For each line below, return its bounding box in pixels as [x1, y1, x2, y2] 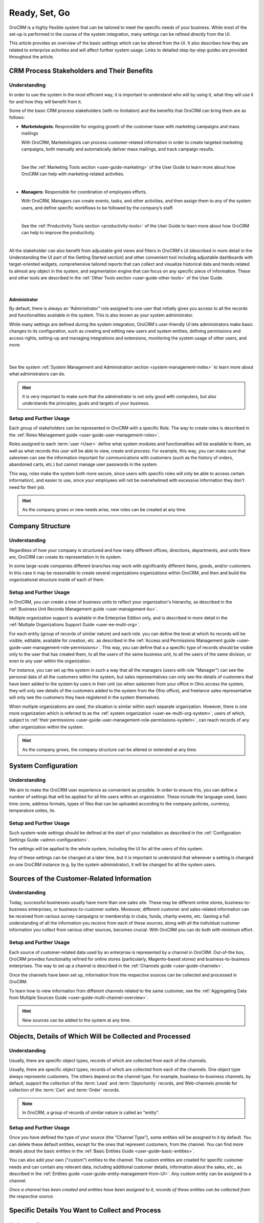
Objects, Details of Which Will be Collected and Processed [9, 1032, 191, 1041]
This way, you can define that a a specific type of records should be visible [102, 644, 253, 650]
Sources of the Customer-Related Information [9, 874, 152, 883]
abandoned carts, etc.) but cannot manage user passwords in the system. [9, 461, 158, 467]
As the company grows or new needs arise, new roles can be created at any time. [22, 507, 187, 513]
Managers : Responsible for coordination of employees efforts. [21, 189, 147, 195]
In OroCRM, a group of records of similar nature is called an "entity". [22, 1110, 160, 1115]
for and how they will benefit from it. [9, 98, 83, 105]
